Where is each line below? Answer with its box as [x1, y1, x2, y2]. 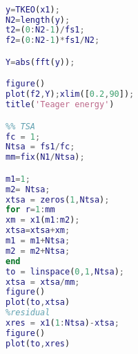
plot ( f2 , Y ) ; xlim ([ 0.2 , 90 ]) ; [6, 89, 135, 100]
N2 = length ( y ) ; [6, 15, 70, 25]
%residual [6, 308, 50, 318]
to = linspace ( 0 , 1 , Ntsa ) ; [6, 266, 124, 277]
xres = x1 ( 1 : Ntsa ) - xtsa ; [6, 318, 119, 328]
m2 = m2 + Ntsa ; [6, 245, 70, 256]
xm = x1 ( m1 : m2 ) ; [6, 215, 80, 225]
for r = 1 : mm [6, 205, 55, 215]
